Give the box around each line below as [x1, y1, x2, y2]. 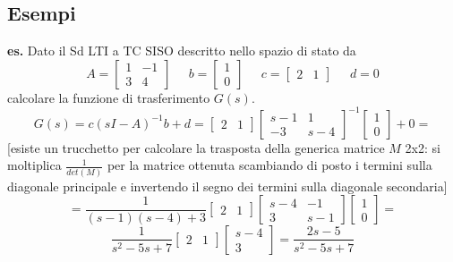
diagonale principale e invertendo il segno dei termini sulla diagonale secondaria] [7, 176, 448, 195]
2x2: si [405, 138, 440, 156]
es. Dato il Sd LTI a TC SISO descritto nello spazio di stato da [7, 41, 356, 60]
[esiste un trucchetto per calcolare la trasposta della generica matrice [7, 138, 385, 156]
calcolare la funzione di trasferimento [7, 88, 210, 106]
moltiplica [7, 156, 62, 174]
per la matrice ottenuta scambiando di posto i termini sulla [107, 156, 432, 174]
